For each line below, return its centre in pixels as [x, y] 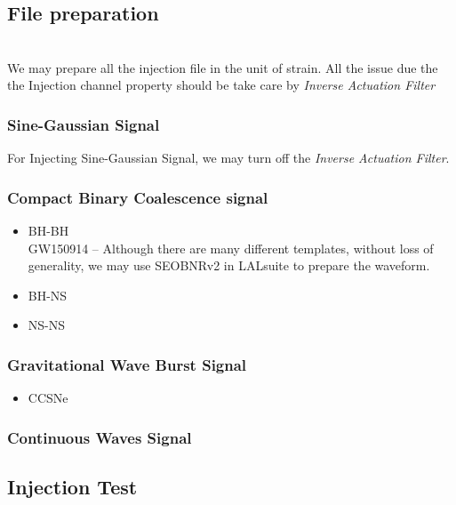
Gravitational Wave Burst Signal [127, 364]
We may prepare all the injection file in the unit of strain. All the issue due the [223, 67]
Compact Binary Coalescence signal [138, 197]
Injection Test [72, 487]
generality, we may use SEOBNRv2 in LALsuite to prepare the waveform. [229, 265]
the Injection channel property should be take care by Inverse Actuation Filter [221, 85]
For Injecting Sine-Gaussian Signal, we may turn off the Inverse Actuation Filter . [228, 158]
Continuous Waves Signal [100, 437]
